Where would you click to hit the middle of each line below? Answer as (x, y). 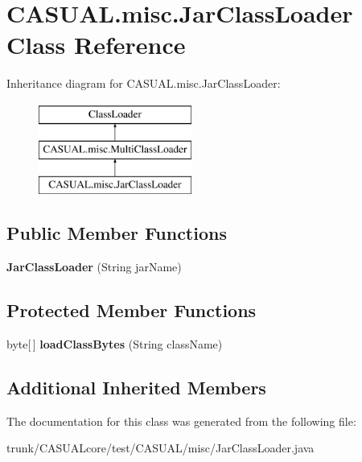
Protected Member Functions (132, 310)
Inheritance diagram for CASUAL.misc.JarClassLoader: (144, 83)
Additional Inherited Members (136, 387)
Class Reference (96, 45)
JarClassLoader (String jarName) (94, 267)
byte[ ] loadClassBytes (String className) (115, 343)
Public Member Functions (117, 233)
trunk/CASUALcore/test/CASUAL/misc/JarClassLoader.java (160, 448)
